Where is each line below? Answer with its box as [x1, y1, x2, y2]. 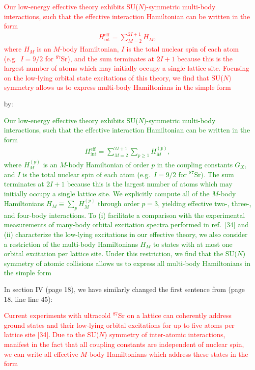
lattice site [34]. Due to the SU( [4, 329, 99, 340]
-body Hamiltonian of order [66, 159, 149, 169]
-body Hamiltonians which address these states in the [87, 348, 248, 359]
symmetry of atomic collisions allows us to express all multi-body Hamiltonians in [4, 258, 251, 268]
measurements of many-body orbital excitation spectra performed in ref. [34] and [4, 219, 249, 230]
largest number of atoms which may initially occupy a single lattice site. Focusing [4, 63, 250, 73]
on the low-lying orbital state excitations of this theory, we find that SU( [4, 72, 223, 82]
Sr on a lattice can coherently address [118, 310, 231, 320]
